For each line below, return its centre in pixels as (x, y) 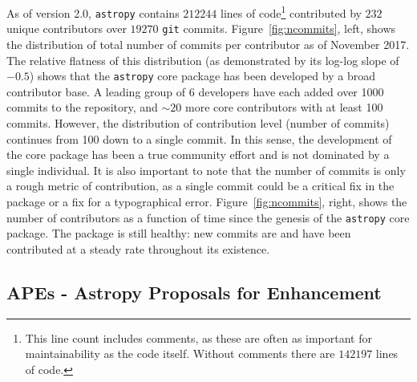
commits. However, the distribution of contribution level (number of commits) (198, 123)
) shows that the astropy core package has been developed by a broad (202, 76)
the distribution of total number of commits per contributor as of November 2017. (208, 44)
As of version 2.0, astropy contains (93, 12)
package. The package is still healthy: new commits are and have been (179, 233)
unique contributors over (67, 28)
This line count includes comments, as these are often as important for (199, 337)
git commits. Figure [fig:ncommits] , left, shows (279, 28)
